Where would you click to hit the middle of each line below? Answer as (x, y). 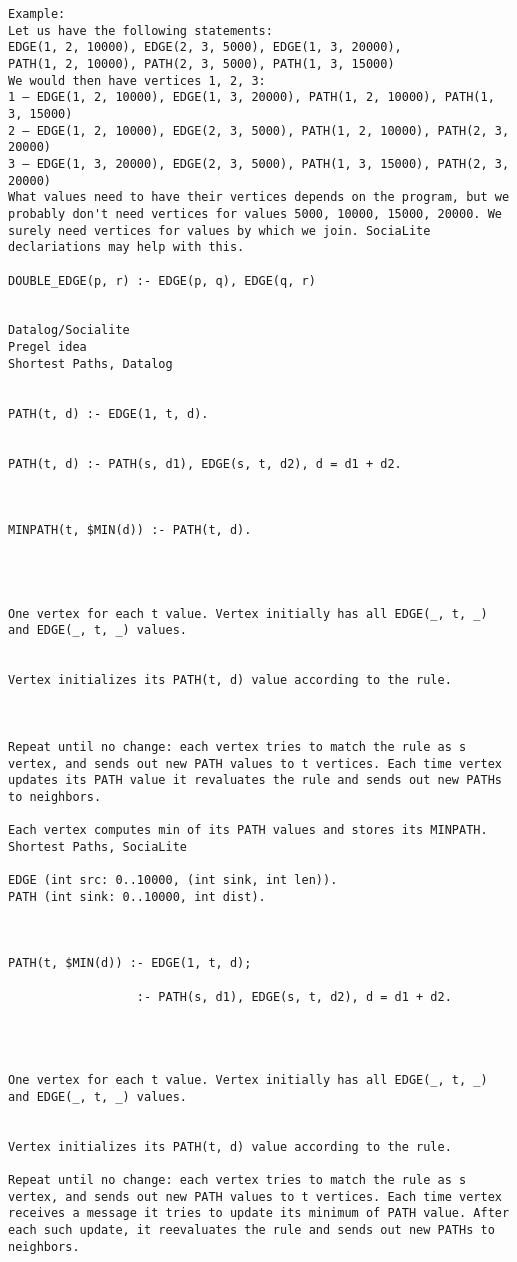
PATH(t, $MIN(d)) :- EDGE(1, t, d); (130, 963)
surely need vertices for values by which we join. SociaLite (219, 230)
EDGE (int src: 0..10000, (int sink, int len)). (173, 880)
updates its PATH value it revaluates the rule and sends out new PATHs (255, 780)
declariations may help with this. (126, 247)
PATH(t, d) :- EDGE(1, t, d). (108, 413)
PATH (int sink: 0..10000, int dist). (137, 896)
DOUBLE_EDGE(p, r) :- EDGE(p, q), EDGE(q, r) (162, 280)
